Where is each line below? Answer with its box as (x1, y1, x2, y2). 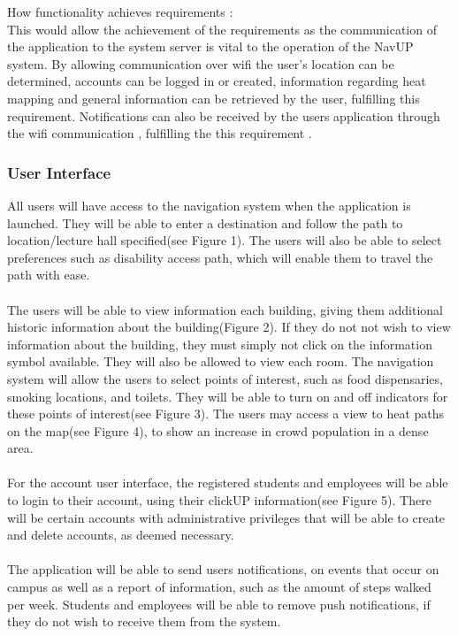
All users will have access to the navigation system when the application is (7, 195, 411, 214)
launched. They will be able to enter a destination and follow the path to (7, 213, 403, 232)
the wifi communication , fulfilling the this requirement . (7, 124, 312, 142)
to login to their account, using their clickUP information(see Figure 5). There (7, 491, 431, 510)
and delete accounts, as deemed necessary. (7, 525, 234, 544)
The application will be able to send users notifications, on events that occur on (7, 560, 439, 579)
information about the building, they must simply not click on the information (7, 334, 432, 353)
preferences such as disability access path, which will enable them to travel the (7, 248, 433, 266)
